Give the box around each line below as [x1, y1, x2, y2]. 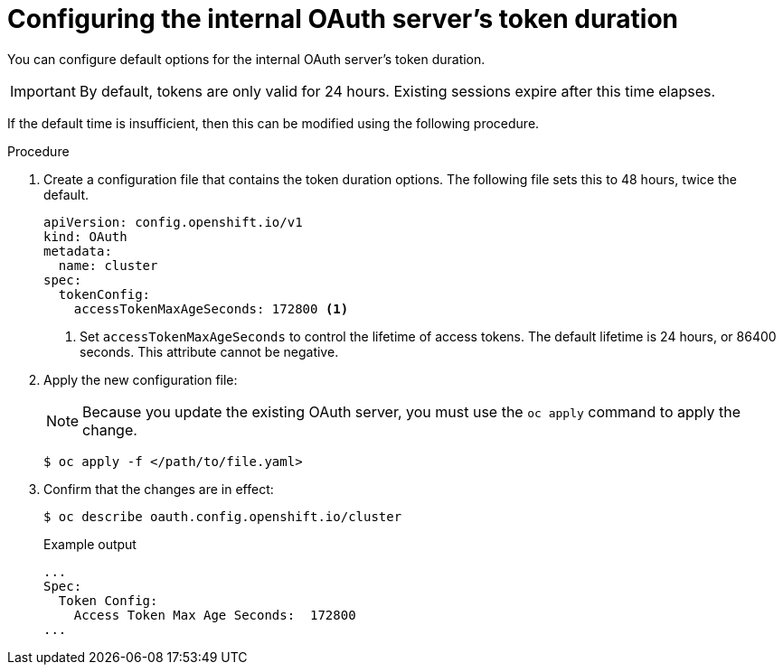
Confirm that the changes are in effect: [43, 481, 274, 497]
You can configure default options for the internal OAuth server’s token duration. [7, 51, 486, 67]
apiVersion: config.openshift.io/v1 [43, 214, 303, 229]
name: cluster [58, 257, 158, 273]
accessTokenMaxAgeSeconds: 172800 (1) [73, 301, 349, 316]
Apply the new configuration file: [43, 371, 238, 387]
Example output [43, 536, 137, 552]
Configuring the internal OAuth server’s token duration [7, 4, 679, 34]
